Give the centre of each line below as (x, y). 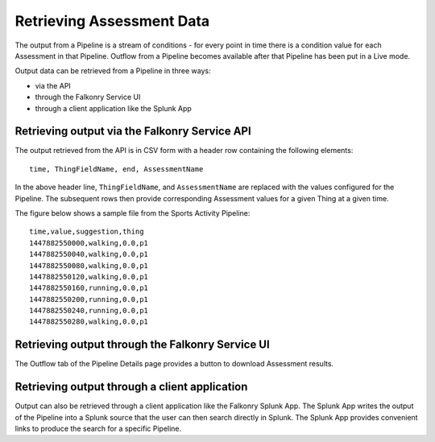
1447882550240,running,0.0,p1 (89, 311)
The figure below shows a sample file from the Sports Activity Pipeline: (133, 213)
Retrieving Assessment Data (112, 21)
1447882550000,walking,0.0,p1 (89, 243)
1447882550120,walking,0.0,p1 (89, 277)
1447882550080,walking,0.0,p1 (89, 265)
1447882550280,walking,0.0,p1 (89, 322)
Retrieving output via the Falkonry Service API (133, 132)
